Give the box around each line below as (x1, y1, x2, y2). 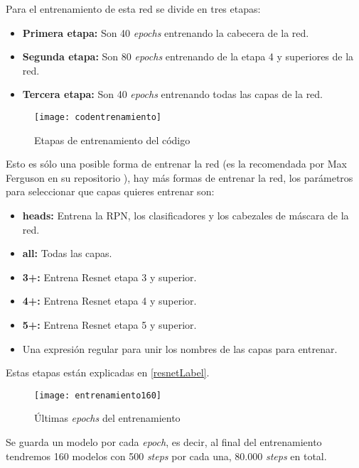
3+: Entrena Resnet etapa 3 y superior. (22, 269, 197, 284)
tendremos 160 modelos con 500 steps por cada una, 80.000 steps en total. (6, 448, 327, 463)
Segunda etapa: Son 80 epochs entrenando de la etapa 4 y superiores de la (22, 49, 354, 64)
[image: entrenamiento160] (34, 390, 161, 401)
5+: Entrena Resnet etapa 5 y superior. (22, 317, 197, 332)
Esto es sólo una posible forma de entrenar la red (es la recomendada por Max (6, 156, 347, 171)
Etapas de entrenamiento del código (34, 132, 191, 147)
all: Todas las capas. (22, 246, 112, 261)
